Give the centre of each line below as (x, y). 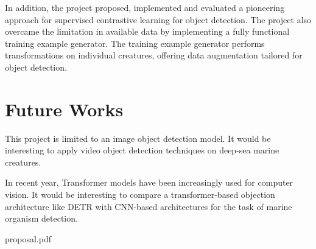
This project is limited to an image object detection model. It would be (138, 138)
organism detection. (41, 218)
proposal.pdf (28, 238)
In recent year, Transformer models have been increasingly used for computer (149, 182)
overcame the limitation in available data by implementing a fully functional (147, 31)
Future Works (64, 109)
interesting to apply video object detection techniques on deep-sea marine (142, 150)
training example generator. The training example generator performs (135, 43)
